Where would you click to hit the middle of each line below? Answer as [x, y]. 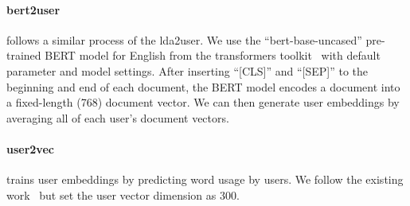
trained [24, 55]
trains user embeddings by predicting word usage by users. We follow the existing [205, 179]
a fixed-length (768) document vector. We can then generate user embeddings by [203, 102]
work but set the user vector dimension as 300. [123, 194]
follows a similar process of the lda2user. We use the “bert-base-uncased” [184, 39]
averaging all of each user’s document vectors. [118, 117]
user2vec [30, 148]
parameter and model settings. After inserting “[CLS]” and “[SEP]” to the [187, 70]
